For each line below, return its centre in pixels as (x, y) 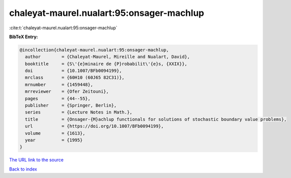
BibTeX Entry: (24, 37)
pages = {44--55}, (58, 98)
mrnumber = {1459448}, (59, 85)
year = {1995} (54, 140)
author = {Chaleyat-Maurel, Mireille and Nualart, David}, (108, 57)
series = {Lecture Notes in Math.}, (79, 112)
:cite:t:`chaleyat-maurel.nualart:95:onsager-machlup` (63, 28)
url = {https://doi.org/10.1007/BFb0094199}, (94, 126)
